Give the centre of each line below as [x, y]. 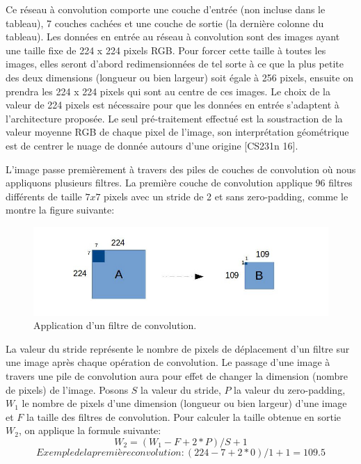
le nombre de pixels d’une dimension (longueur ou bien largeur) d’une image [184, 403]
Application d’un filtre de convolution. [115, 325]
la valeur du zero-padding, [290, 389]
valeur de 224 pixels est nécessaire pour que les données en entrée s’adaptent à [173, 105]
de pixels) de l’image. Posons [67, 389]
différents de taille [44, 196]
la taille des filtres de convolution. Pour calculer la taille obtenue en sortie [184, 416]
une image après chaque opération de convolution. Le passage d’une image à [168, 362]
